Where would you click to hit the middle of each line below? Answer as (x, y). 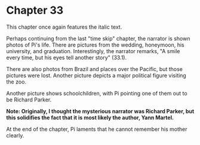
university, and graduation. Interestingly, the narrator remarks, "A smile (93, 51)
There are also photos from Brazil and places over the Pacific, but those (95, 69)
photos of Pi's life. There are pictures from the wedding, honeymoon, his (95, 45)
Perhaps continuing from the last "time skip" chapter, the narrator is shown (98, 38)
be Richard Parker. (29, 100)
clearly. (15, 135)
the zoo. (16, 82)
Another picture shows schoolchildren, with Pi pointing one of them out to (97, 93)
